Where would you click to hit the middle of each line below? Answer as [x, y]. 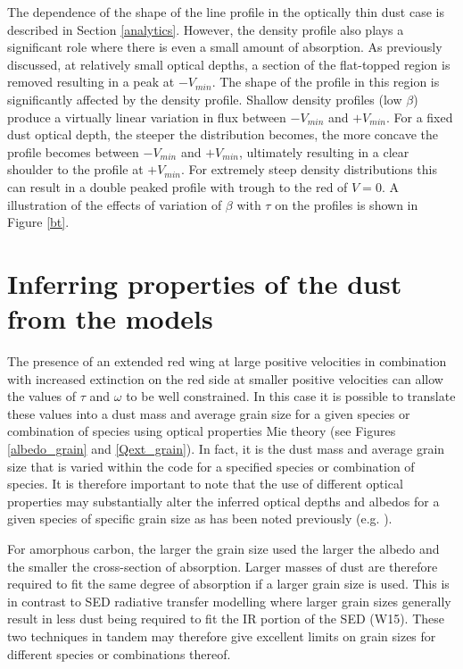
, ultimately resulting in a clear [324, 151]
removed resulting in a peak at [91, 82]
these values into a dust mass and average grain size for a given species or [209, 413]
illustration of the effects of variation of [115, 204]
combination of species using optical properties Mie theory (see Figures [202, 431]
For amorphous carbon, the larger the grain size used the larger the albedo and [223, 548]
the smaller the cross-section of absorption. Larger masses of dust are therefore [223, 566]
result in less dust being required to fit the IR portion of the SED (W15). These [226, 619]
